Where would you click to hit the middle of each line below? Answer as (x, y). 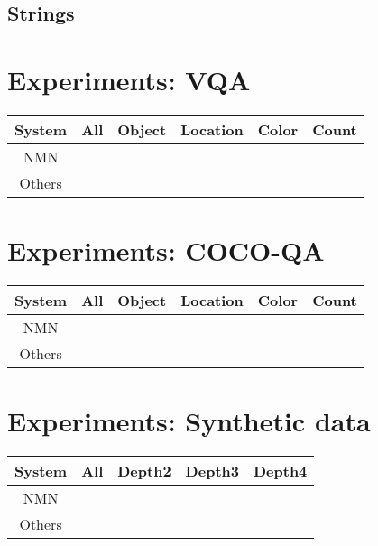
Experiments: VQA (129, 79)
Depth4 (280, 471)
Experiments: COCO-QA (166, 250)
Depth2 (144, 471)
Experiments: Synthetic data (189, 421)
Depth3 (212, 471)
